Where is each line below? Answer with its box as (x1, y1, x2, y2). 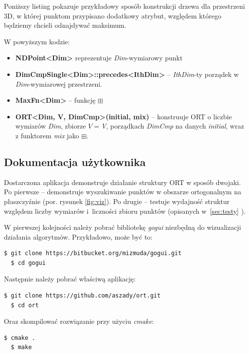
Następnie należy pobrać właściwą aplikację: (4, 274, 136, 284)
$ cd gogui (11, 259, 46, 266)
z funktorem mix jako (15, 130, 79, 140)
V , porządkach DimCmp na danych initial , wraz (101, 121, 244, 131)
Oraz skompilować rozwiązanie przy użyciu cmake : (4, 316, 154, 326)
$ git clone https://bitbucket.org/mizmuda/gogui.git (4, 250, 182, 257)
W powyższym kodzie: (4, 36, 70, 46)
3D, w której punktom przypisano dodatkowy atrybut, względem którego (4, 10, 221, 20)
